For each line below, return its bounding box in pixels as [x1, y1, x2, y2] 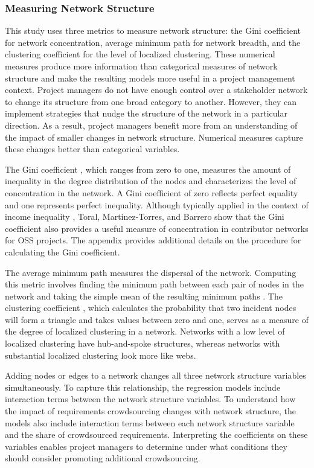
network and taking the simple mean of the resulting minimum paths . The [5, 289, 283, 302]
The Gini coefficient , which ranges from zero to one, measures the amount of [5, 162, 291, 175]
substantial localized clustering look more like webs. [5, 348, 196, 361]
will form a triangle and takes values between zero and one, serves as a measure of [5, 313, 309, 325]
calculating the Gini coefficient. [5, 245, 120, 258]
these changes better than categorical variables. [5, 143, 180, 155]
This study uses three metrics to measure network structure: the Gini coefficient [5, 24, 301, 37]
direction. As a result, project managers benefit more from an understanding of [5, 118, 298, 131]
